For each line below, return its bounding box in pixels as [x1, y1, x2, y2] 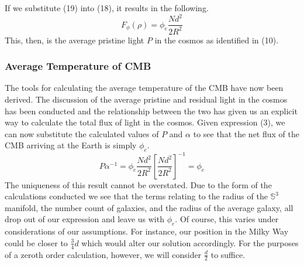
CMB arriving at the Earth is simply [5, 139, 137, 151]
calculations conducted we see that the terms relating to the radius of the [5, 190, 268, 202]
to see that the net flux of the [193, 127, 299, 140]
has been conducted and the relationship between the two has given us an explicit [5, 104, 298, 117]
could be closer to [5, 236, 68, 249]
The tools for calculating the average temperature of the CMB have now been [5, 81, 284, 94]
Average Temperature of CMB [5, 59, 151, 73]
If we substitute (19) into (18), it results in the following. [5, 2, 209, 13]
